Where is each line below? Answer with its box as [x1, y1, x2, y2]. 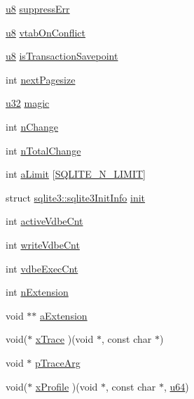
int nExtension [6, 284, 69, 299]
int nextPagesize [6, 72, 76, 86]
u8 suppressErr [6, 1, 70, 15]
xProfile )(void [35, 379, 98, 393]
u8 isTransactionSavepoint [6, 48, 118, 63]
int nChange [6, 119, 59, 133]
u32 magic [6, 96, 50, 110]
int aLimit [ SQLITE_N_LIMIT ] [6, 166, 146, 181]
